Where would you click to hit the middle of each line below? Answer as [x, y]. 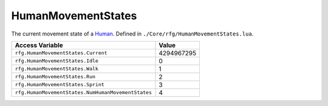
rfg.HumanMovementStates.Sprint [60, 85]
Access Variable [39, 45]
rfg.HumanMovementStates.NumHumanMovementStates [83, 92]
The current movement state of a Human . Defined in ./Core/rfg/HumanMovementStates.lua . [132, 34]
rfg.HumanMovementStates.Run [55, 77]
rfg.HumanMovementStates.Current [61, 53]
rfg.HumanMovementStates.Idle [56, 61]
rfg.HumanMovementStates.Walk [56, 69]
